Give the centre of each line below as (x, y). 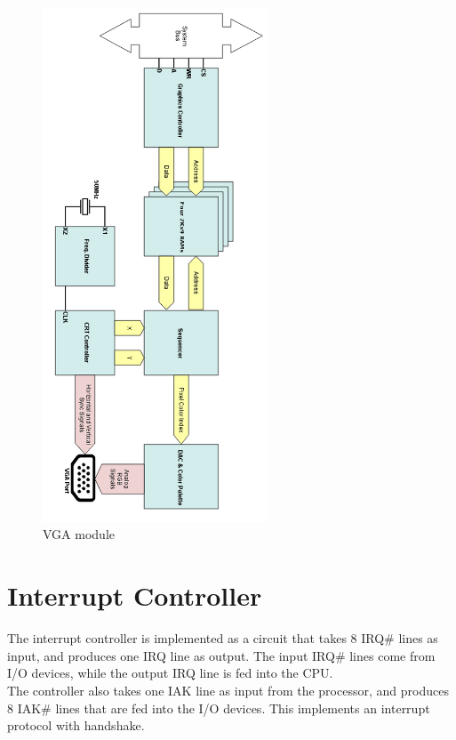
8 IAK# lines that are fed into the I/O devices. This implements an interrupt (219, 708)
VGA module (79, 534)
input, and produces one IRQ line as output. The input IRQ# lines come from (221, 655)
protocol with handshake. (76, 725)
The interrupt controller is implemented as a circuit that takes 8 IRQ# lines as (223, 638)
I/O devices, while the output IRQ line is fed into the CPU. (170, 673)
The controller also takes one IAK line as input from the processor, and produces (228, 690)
